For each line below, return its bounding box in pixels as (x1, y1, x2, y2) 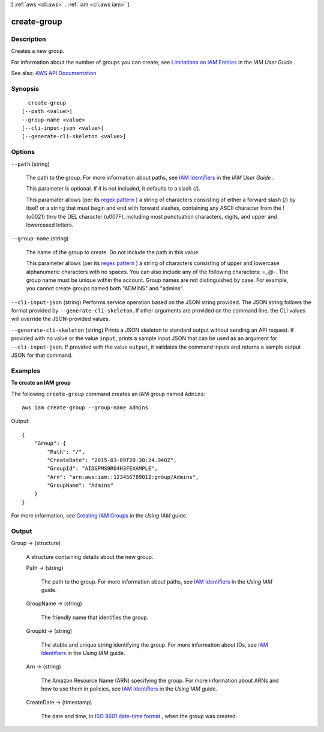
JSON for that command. (11, 352, 73, 359)
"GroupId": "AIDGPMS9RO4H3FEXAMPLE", (47, 465, 158, 472)
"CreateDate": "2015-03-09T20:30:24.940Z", (47, 457, 177, 463)
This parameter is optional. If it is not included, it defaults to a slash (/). (26, 185, 201, 192)
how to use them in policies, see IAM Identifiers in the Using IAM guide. (41, 685, 218, 692)
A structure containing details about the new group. (26, 553, 154, 560)
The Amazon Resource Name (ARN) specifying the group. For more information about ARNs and (41, 677, 279, 684)
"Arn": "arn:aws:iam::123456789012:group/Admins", (47, 474, 199, 480)
